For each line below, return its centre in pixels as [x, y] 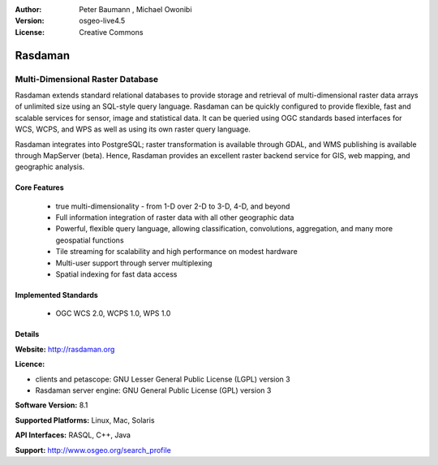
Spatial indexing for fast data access [116, 274]
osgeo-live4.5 [102, 21]
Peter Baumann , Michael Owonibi [135, 9]
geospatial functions [90, 240]
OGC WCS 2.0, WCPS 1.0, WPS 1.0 [113, 313]
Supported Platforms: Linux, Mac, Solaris [85, 420]
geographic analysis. [50, 167]
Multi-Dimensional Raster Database [87, 79]
